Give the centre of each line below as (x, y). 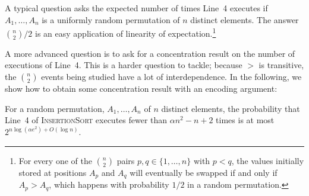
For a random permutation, (55, 108)
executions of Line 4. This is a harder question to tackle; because (124, 65)
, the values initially (268, 160)
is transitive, (281, 65)
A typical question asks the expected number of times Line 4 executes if (136, 8)
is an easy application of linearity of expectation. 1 (126, 32)
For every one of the (55, 160)
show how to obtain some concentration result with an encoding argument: (141, 89)
